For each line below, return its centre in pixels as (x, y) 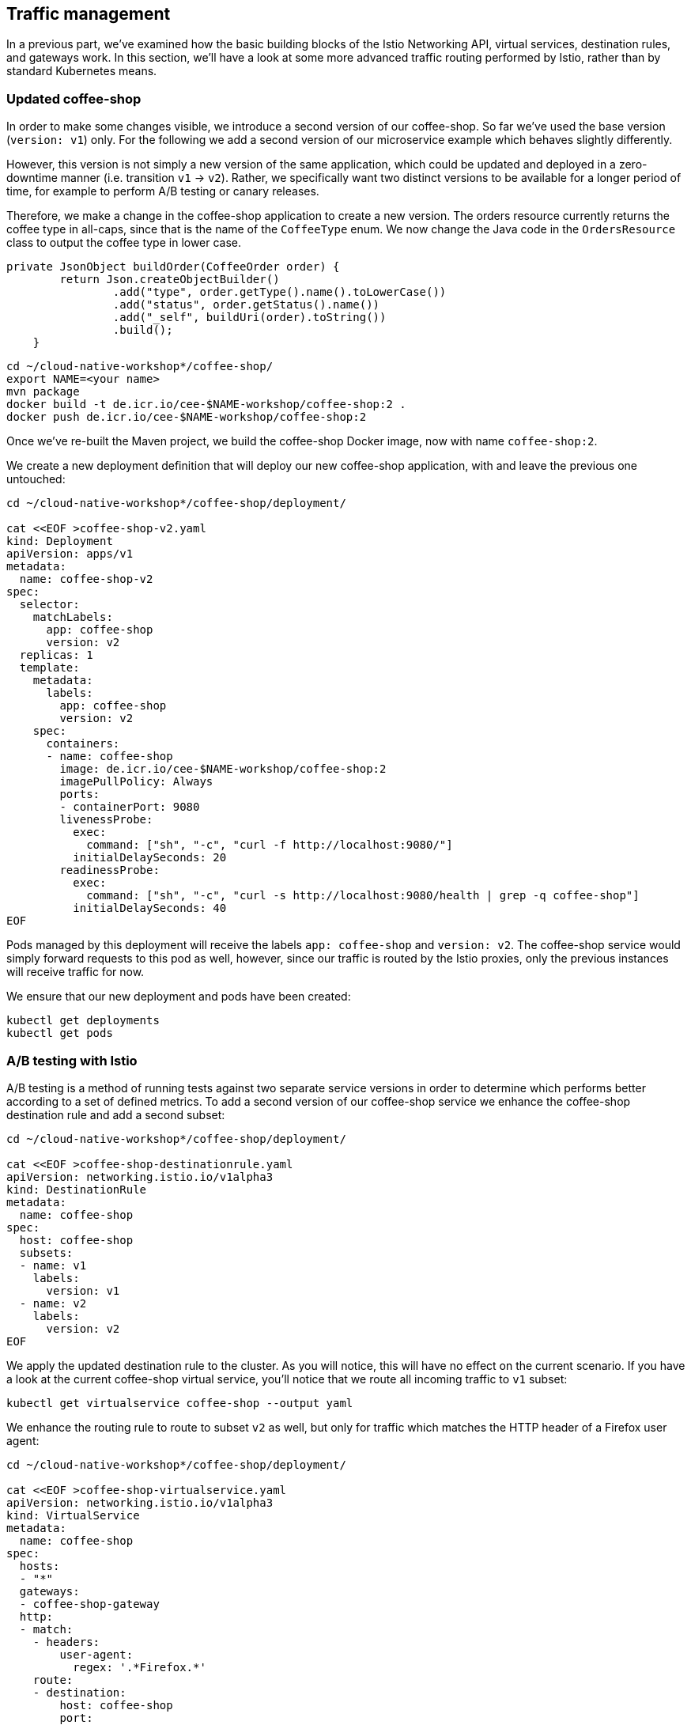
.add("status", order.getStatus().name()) (246, 305)
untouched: (36, 479)
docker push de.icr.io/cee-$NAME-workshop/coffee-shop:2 (187, 417)
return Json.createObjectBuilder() (170, 280)
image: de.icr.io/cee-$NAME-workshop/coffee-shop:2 (223, 769)
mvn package (43, 392)
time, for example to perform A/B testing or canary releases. (163, 191)
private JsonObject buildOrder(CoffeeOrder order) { (173, 267)
